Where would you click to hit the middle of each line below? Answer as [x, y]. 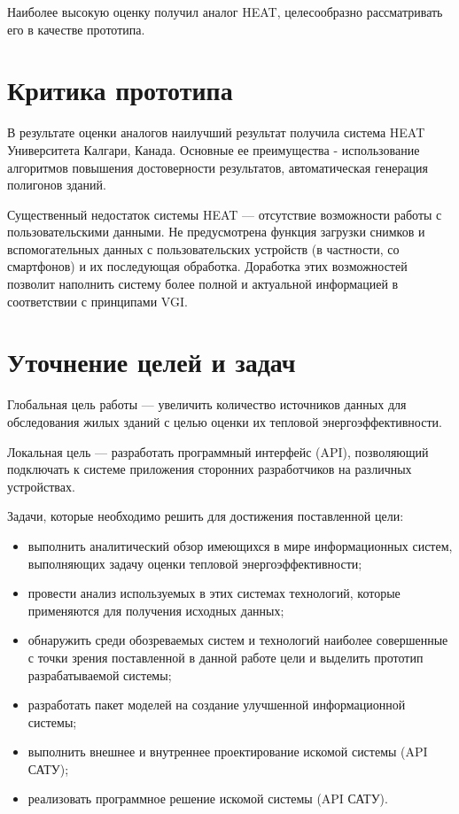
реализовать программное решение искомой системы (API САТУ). [208, 798]
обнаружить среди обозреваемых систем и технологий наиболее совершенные [238, 640]
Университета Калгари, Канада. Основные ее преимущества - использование [214, 149]
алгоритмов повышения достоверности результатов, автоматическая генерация [218, 167]
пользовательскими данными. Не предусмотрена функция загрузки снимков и [216, 232]
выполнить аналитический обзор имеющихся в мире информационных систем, [240, 545]
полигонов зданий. [57, 185]
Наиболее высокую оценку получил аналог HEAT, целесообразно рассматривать [225, 12]
